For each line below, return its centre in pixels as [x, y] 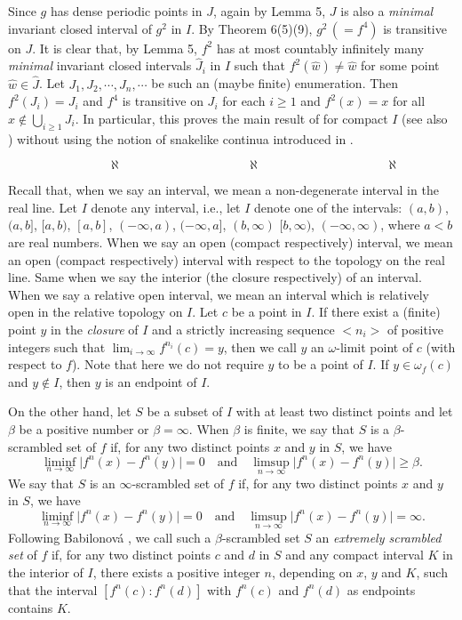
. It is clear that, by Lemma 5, [115, 48]
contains [31, 607]
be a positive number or [84, 428]
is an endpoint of [151, 381]
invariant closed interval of [80, 28]
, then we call [260, 346]
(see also [425, 118]
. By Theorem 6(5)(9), [252, 28]
